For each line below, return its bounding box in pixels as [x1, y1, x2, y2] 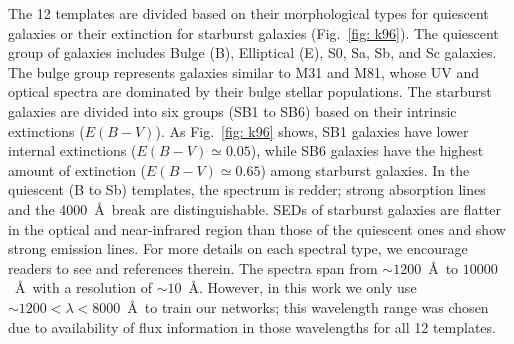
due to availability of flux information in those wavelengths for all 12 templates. [8, 316, 496, 337]
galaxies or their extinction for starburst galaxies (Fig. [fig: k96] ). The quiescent [8, 22, 499, 43]
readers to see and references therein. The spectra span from [8, 257, 378, 278]
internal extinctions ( [8, 140, 137, 161]
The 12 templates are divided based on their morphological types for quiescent [8, 3, 489, 23]
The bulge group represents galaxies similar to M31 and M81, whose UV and [8, 61, 480, 82]
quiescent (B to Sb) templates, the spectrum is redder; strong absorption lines [8, 179, 486, 200]
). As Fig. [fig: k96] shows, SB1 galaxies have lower [155, 120, 469, 141]
